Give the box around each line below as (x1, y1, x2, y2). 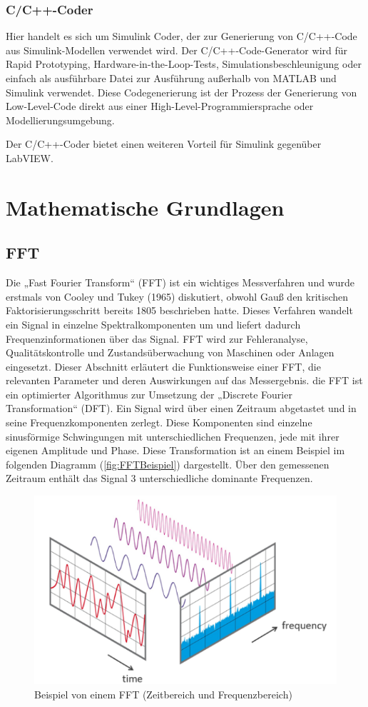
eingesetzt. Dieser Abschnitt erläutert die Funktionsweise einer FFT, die (6, 358, 321, 373)
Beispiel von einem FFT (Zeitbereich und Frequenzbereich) (34, 686, 292, 701)
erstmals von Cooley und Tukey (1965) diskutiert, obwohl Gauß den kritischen (6, 289, 349, 304)
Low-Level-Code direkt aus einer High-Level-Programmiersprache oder (6, 99, 314, 114)
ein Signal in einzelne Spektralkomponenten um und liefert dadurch (6, 316, 301, 331)
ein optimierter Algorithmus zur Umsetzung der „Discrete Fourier (6, 386, 292, 401)
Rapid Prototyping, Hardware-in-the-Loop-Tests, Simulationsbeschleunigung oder (6, 56, 362, 71)
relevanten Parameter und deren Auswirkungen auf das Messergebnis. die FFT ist (6, 373, 363, 388)
